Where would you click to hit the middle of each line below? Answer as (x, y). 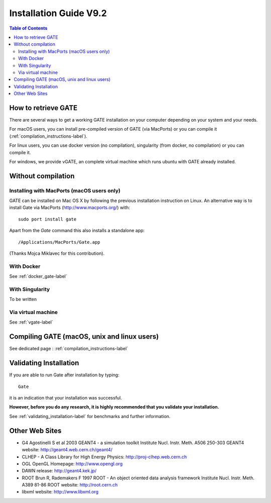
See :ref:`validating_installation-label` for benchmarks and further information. (90, 416)
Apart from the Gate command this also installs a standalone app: (77, 231)
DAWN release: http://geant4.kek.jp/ (59, 471)
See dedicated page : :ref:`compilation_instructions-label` (69, 349)
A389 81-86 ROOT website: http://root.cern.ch (70, 485)
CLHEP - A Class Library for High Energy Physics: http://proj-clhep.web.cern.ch (104, 457)
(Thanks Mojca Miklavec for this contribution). (57, 253)
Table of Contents (28, 28)
